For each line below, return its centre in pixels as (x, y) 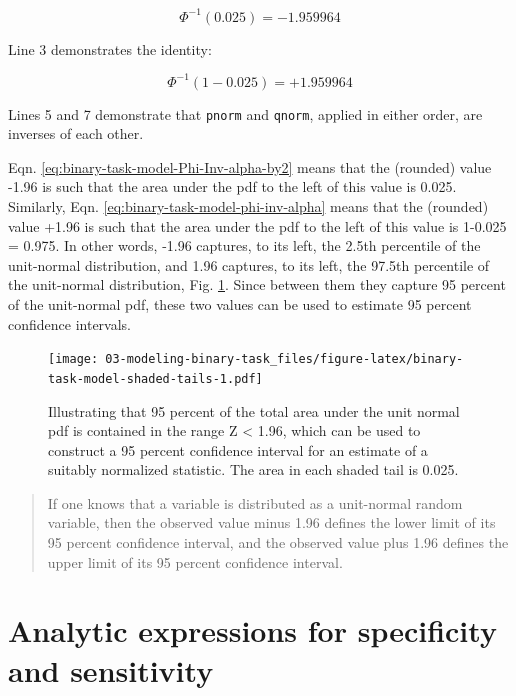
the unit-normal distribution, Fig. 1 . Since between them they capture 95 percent (257, 284)
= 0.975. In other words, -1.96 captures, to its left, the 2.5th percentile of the (244, 245)
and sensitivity (111, 669)
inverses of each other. (76, 133)
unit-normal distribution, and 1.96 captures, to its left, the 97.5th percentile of (249, 264)
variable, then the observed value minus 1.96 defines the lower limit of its (271, 522)
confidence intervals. (70, 323)
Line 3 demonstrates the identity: (110, 48)
